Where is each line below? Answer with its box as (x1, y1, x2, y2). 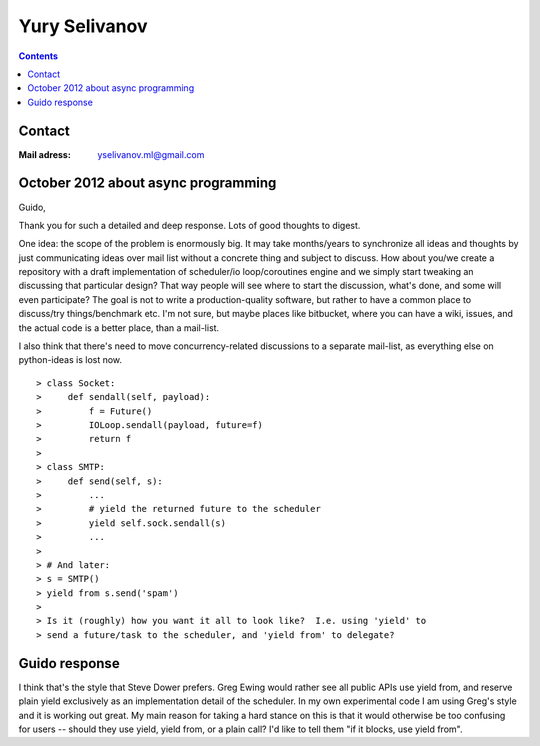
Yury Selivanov (18, 15, 148, 37)
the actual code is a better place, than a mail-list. (18, 321, 220, 334)
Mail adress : (18, 148, 72, 160)
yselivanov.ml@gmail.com (97, 148, 205, 160)
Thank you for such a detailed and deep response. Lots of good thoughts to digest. (18, 219, 361, 231)
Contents (18, 50, 59, 62)
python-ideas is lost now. (18, 354, 123, 366)
